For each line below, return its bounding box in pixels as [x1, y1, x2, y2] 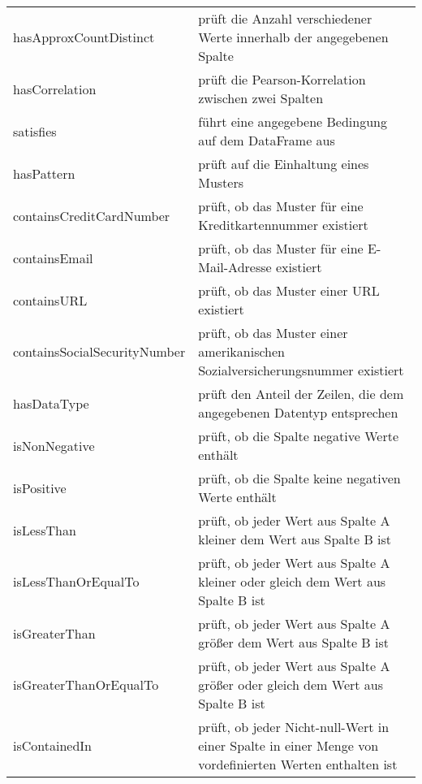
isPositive [13, 478, 67, 497]
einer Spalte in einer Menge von [198, 736, 379, 755]
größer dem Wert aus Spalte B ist [198, 633, 389, 652]
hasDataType [13, 393, 89, 413]
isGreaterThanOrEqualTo [13, 675, 159, 694]
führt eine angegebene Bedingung [198, 112, 387, 131]
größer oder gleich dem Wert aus [198, 675, 384, 694]
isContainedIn [13, 736, 92, 755]
